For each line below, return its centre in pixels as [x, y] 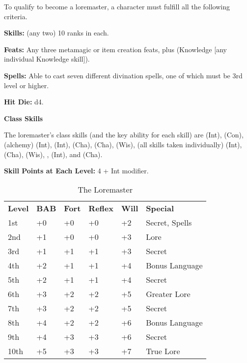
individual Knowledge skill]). [47, 59]
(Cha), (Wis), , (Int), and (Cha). [53, 154]
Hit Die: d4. [24, 102]
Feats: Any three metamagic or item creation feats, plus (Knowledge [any [115, 49]
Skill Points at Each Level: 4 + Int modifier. [76, 171]
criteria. [16, 16]
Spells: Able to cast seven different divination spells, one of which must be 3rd [123, 75]
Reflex [101, 208]
